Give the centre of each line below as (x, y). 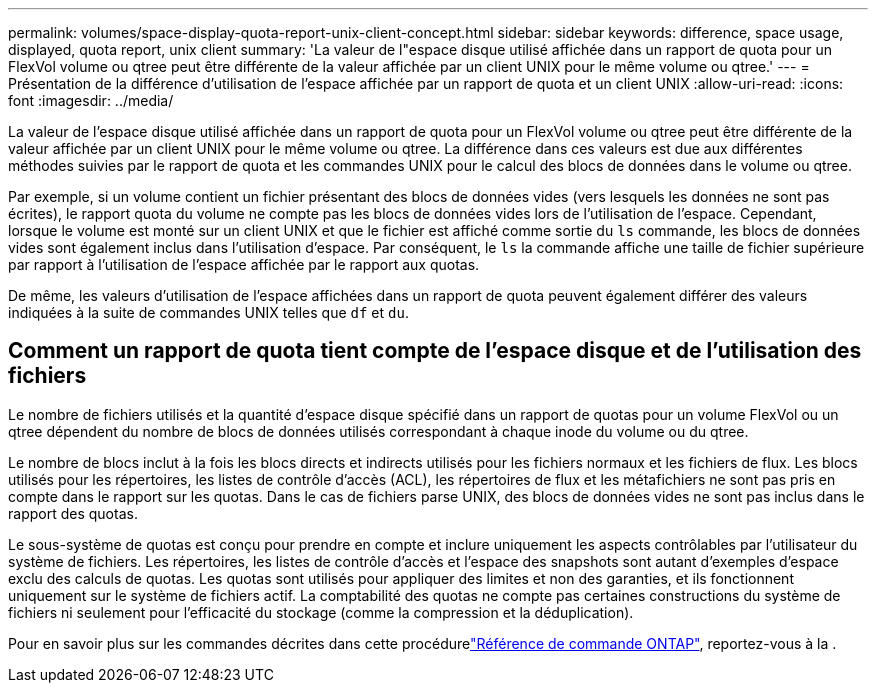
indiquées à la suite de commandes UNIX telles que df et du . (208, 312)
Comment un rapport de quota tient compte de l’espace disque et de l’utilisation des (435, 351)
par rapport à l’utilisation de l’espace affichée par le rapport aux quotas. (244, 264)
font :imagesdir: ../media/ (91, 100)
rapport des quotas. (73, 513)
